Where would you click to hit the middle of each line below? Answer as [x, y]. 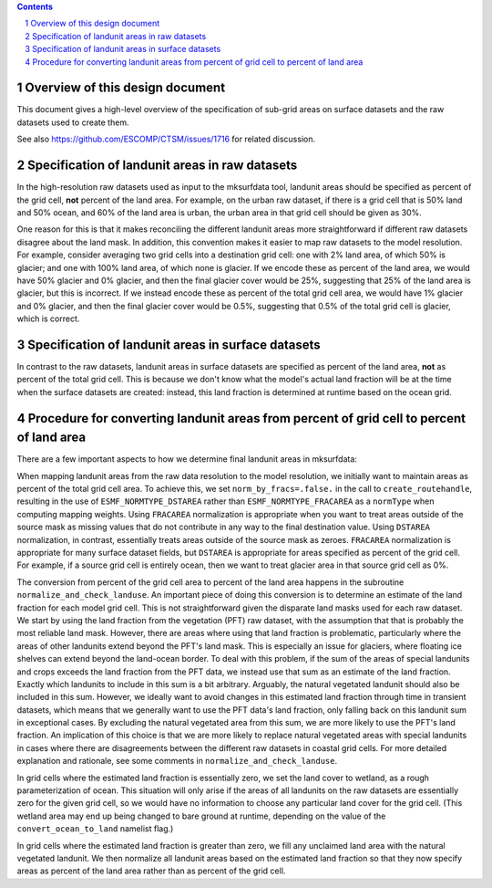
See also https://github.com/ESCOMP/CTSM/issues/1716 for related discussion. [166, 139]
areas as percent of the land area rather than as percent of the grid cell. [151, 871]
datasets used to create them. [73, 122]
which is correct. [48, 319]
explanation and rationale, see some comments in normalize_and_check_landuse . [177, 761]
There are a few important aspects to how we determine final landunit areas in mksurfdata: [187, 459]
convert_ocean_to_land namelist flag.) [95, 829]
